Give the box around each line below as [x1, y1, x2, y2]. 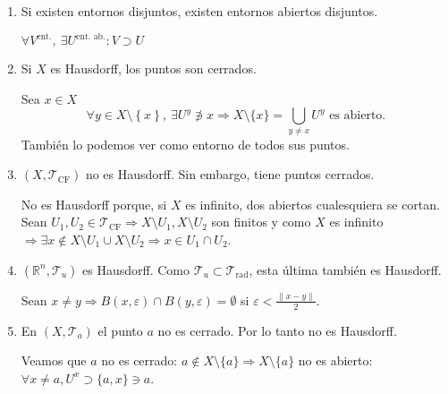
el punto [97, 321, 143, 339]
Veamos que [21, 351, 87, 370]
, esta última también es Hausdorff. [249, 260, 442, 278]
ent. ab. [76, 31, 106, 41]
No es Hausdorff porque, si [21, 194, 167, 213]
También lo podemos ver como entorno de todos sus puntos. [21, 134, 350, 153]
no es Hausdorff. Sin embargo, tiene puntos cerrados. [85, 165, 375, 184]
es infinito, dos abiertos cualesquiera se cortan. [185, 194, 440, 213]
